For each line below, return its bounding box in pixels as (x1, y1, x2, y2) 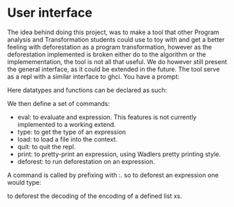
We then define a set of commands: (7, 99, 110, 107)
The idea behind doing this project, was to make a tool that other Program (7, 28, 220, 36)
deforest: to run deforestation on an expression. (17, 157, 155, 165)
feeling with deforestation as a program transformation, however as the (7, 43, 212, 51)
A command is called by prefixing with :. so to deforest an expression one (7, 171, 219, 179)
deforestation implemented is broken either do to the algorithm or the (7, 50, 206, 59)
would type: (7, 178, 42, 186)
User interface (7, 5, 93, 21)
